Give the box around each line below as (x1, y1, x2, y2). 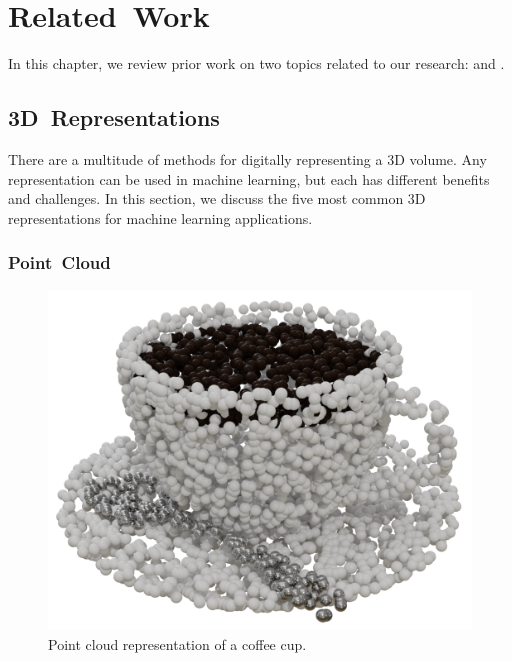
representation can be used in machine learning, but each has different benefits (8, 168, 490, 189)
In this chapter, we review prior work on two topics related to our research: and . (8, 53, 505, 74)
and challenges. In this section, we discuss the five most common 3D (8, 188, 426, 209)
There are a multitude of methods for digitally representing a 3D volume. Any (8, 148, 487, 169)
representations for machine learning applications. (8, 207, 313, 228)
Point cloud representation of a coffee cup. (48, 633, 307, 654)
